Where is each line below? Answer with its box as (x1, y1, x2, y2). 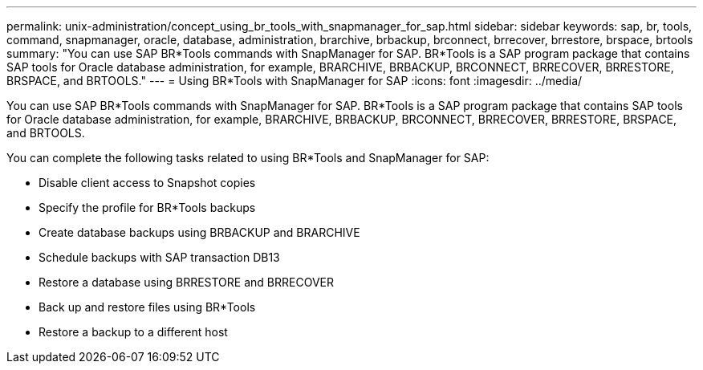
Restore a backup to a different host (39, 325, 228, 339)
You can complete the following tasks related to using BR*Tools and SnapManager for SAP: (6, 151, 490, 165)
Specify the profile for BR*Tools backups (39, 201, 256, 214)
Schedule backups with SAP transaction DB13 (39, 250, 280, 264)
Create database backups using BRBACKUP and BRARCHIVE (39, 226, 360, 239)
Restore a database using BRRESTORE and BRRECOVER (39, 275, 334, 289)
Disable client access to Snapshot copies (39, 176, 256, 189)
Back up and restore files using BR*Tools (39, 300, 256, 314)
